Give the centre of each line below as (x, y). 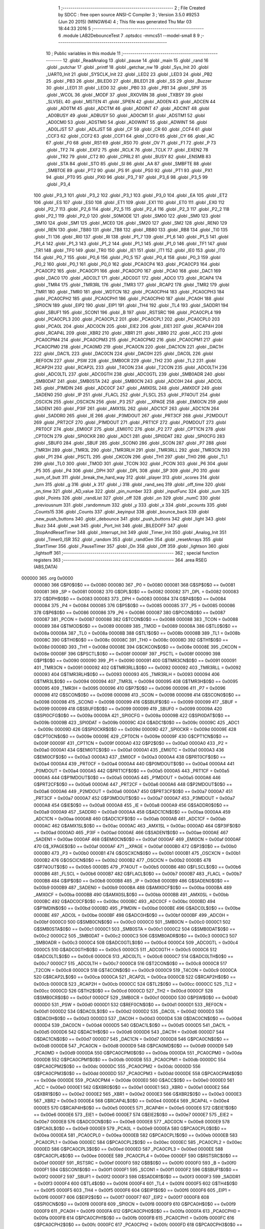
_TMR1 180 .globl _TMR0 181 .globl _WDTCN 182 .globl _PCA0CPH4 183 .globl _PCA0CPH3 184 (129, 292)
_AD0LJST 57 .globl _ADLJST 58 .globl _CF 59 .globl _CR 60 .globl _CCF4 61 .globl (129, 129)
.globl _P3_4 (58, 184)
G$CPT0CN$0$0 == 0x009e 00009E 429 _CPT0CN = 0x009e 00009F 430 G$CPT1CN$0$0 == (131, 736)
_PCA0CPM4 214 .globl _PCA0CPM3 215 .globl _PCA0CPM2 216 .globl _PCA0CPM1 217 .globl (128, 340)
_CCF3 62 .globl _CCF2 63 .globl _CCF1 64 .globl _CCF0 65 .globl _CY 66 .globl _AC (130, 136)
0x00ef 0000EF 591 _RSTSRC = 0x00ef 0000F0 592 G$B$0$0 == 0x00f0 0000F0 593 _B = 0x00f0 (135, 1163)
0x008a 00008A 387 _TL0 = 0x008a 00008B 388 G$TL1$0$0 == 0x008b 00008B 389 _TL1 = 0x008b (137, 633)
